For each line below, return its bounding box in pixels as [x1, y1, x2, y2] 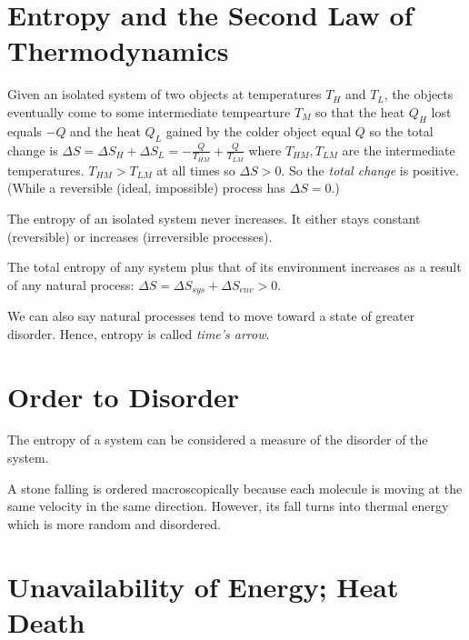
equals [7, 121, 42, 140]
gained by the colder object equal [165, 121, 352, 140]
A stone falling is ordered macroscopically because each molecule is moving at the [7, 478, 463, 497]
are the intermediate [342, 140, 455, 159]
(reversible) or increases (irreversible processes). [7, 226, 273, 245]
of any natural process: [7, 275, 135, 294]
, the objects [384, 85, 454, 104]
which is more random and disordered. [7, 514, 221, 533]
